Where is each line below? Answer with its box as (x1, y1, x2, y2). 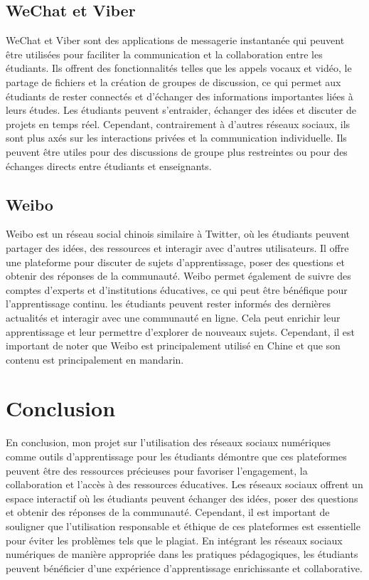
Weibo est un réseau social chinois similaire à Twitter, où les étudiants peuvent (6, 226, 351, 241)
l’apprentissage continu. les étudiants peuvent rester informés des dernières (6, 296, 331, 311)
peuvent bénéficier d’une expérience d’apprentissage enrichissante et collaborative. (6, 560, 363, 575)
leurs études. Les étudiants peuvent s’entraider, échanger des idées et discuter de (6, 102, 356, 117)
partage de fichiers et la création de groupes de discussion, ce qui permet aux (6, 74, 341, 89)
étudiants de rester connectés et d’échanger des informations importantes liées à (6, 88, 353, 103)
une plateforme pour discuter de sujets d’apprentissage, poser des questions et (6, 254, 345, 269)
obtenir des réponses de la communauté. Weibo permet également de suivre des (6, 268, 351, 283)
